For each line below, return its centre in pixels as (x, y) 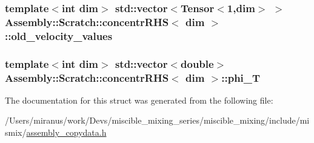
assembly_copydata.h (66, 132)
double (197, 63)
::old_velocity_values (59, 35)
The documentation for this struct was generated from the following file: (139, 100)
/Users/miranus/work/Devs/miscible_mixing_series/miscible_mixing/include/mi (157, 120)
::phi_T (241, 77)
